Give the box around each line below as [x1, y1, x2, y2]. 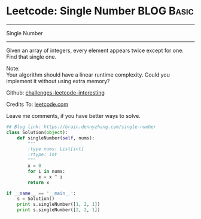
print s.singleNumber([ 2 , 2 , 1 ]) [17, 207, 100, 213]
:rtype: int [28, 151, 58, 158]
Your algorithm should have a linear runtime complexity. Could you [6, 71, 170, 78]
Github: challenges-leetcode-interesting [6, 89, 105, 96]
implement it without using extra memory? [6, 77, 110, 84]
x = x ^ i [38, 174, 63, 180]
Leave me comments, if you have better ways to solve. [6, 112, 141, 119]
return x [28, 180, 50, 185]
